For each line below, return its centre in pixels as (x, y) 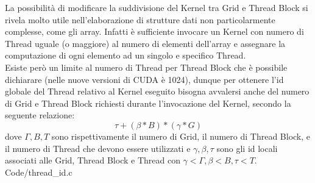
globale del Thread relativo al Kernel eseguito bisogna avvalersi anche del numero (157, 91)
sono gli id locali (247, 148)
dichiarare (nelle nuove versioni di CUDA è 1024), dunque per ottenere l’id (144, 79)
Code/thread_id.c (39, 172)
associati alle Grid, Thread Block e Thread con (93, 160)
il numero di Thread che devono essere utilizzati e (98, 148)
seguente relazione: (40, 115)
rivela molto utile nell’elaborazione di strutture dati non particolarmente (140, 19)
